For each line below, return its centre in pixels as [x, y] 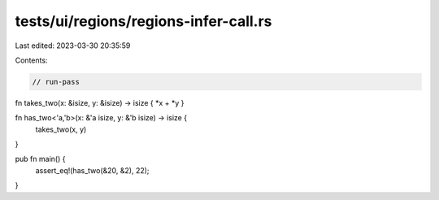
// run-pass [56, 82]
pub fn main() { [40, 159]
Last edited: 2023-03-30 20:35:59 [73, 46]
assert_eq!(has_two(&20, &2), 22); [92, 170]
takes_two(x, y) [61, 129]
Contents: [31, 60]
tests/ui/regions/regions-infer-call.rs [143, 21]
